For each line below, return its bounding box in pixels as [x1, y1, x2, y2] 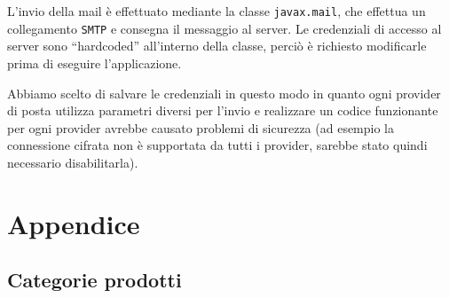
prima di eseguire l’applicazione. [7, 53, 182, 72]
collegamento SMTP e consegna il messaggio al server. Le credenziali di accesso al [7, 19, 442, 37]
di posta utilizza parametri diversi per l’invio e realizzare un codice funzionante [7, 101, 438, 120]
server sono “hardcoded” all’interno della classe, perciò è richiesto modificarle [7, 36, 427, 55]
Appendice [7, 205, 140, 241]
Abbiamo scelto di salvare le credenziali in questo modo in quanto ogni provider [7, 83, 441, 102]
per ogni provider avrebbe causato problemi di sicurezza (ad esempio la [7, 118, 395, 137]
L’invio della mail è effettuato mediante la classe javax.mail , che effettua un [7, 2, 426, 20]
